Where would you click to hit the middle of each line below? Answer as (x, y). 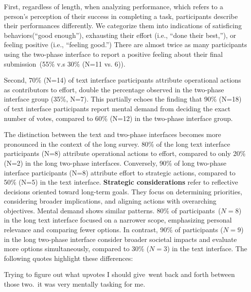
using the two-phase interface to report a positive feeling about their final (113, 54)
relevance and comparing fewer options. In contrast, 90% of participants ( (114, 230)
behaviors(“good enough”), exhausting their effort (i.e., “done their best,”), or (120, 35)
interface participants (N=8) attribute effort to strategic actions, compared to (120, 172)
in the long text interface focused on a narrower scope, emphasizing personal (118, 220)
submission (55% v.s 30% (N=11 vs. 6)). (65, 63)
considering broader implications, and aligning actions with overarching (110, 201)
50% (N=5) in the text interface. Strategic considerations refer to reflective (121, 182)
